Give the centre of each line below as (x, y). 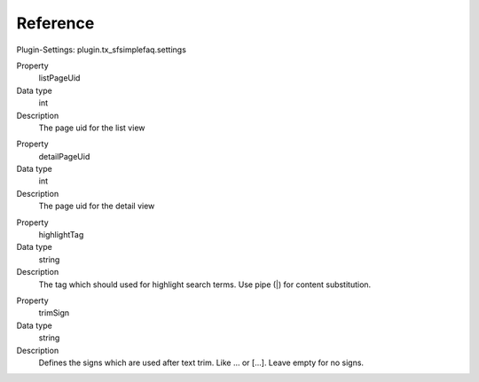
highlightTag (61, 235)
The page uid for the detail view (97, 206)
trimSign (54, 313)
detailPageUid (64, 156)
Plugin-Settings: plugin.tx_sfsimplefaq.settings (101, 50)
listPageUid (59, 78)
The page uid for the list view (92, 128)
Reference (55, 23)
